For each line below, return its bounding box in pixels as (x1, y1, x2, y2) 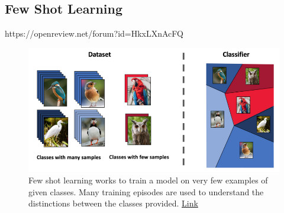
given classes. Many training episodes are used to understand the (28, 185, 264, 198)
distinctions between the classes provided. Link (28, 197, 198, 209)
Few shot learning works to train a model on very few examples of (28, 174, 268, 186)
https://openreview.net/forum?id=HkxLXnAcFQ (5, 27, 183, 40)
